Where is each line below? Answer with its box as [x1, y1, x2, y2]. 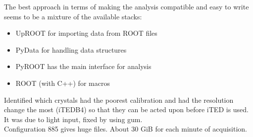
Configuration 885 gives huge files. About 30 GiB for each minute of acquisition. [4, 124, 248, 134]
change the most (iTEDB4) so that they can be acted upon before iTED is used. [4, 104, 249, 115]
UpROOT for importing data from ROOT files [15, 28, 157, 38]
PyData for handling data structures [15, 44, 127, 55]
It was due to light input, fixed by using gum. [4, 114, 143, 124]
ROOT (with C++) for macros [15, 77, 110, 88]
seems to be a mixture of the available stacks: [4, 11, 142, 21]
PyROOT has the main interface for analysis [15, 61, 152, 71]
